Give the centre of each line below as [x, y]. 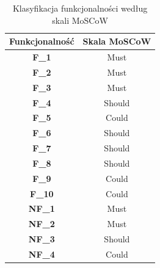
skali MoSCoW [80, 20]
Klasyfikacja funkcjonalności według [80, 8]
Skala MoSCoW [117, 41]
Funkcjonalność [42, 41]
